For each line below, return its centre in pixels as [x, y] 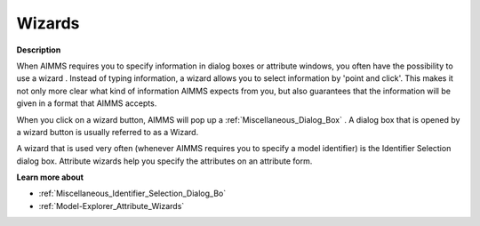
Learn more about [50, 177]
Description [39, 50]
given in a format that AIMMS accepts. [87, 103]
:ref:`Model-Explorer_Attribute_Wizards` [112, 206]
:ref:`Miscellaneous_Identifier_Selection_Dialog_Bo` [132, 194]
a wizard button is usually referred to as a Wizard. [108, 132]
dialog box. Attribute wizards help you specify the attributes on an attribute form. [164, 161]
